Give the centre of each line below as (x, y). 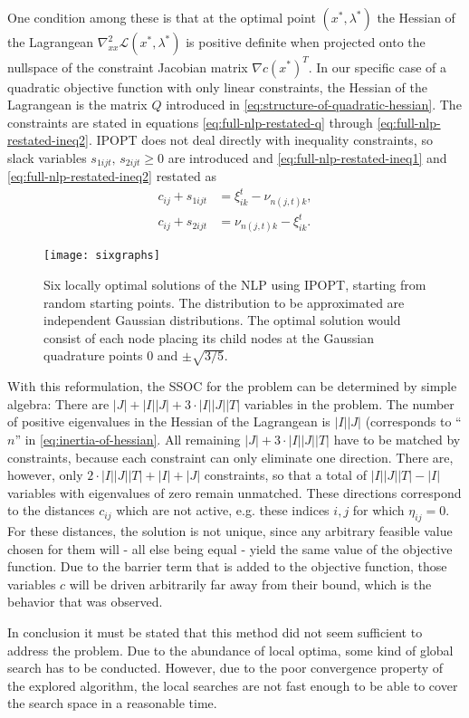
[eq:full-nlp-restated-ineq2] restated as (112, 176)
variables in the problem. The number (349, 403)
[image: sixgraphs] (102, 256)
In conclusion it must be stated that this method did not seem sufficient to (215, 632)
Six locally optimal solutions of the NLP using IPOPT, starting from (235, 285)
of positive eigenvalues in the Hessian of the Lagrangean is (169, 421)
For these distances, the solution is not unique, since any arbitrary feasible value (230, 531)
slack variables (47, 157)
